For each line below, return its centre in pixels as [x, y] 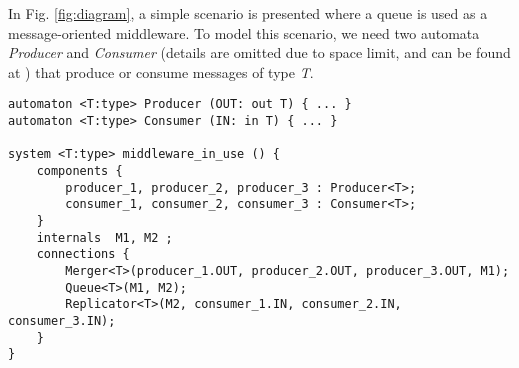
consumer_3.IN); [62, 320]
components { [79, 171]
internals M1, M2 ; [104, 237]
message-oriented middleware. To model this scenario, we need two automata [244, 32]
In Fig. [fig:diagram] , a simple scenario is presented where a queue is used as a [248, 13]
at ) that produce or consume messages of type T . [161, 71]
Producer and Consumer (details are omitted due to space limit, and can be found [259, 52]
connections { [83, 254]
